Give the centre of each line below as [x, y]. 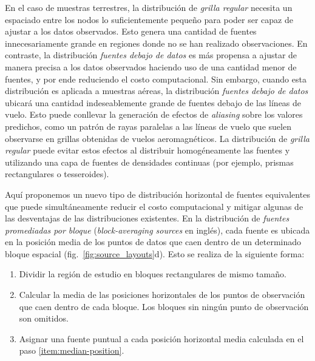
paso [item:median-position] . [72, 350]
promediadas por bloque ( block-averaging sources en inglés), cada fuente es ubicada [157, 230]
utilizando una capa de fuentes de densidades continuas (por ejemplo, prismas [149, 162]
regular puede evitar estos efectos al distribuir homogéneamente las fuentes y [147, 150]
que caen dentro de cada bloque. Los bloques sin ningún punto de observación [164, 306]
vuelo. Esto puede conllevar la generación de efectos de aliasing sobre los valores [154, 114]
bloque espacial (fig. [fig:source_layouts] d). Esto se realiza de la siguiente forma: [155, 253]
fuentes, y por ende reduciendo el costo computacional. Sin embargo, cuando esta [156, 79]
